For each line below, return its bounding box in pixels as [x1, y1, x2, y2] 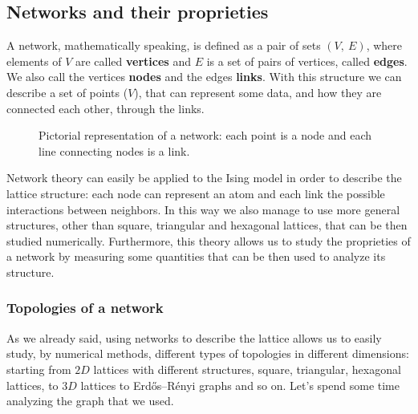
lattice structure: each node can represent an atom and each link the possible [6, 185, 385, 201]
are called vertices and [75, 52, 191, 69]
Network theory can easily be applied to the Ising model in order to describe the [6, 169, 402, 186]
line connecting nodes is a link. [39, 142, 190, 159]
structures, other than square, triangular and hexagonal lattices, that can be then [6, 217, 408, 233]
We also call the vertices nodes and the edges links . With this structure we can [6, 68, 402, 85]
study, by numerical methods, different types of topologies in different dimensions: [6, 345, 409, 362]
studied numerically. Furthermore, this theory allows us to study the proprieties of [6, 232, 411, 249]
